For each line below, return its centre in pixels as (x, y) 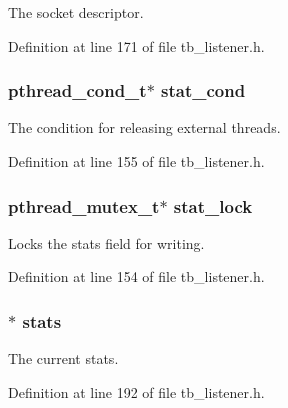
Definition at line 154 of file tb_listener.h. (136, 276)
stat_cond (203, 90)
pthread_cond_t (77, 90)
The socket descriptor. (76, 12)
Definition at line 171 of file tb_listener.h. (136, 45)
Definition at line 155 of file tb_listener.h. (136, 161)
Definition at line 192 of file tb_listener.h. (136, 391)
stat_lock (213, 205)
